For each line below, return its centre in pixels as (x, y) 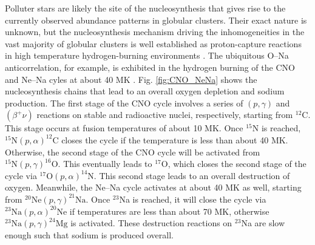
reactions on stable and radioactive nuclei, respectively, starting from (165, 115)
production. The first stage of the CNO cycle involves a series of (124, 103)
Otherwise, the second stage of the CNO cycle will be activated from (133, 152)
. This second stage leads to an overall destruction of (192, 175)
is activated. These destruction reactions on (151, 223)
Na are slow (263, 223)
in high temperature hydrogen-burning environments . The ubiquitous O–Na (147, 55)
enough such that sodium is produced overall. (89, 234)
